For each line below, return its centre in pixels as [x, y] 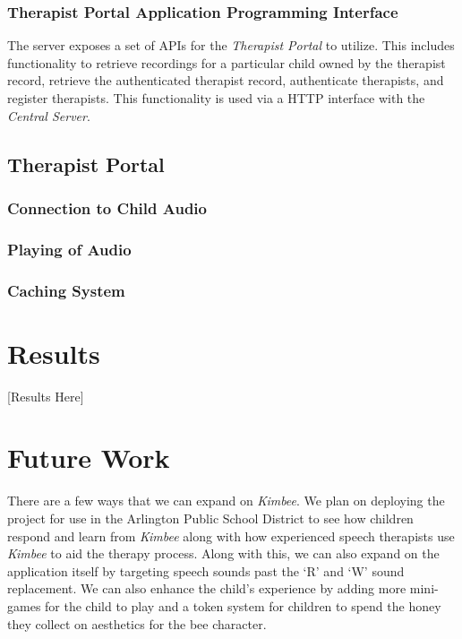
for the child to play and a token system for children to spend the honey [243, 605]
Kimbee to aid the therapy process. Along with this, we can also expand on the [223, 553]
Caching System [66, 290]
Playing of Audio [69, 249]
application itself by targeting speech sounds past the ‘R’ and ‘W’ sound [206, 570]
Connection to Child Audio [107, 207]
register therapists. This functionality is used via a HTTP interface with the [216, 98]
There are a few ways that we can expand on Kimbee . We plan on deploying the [226, 501]
